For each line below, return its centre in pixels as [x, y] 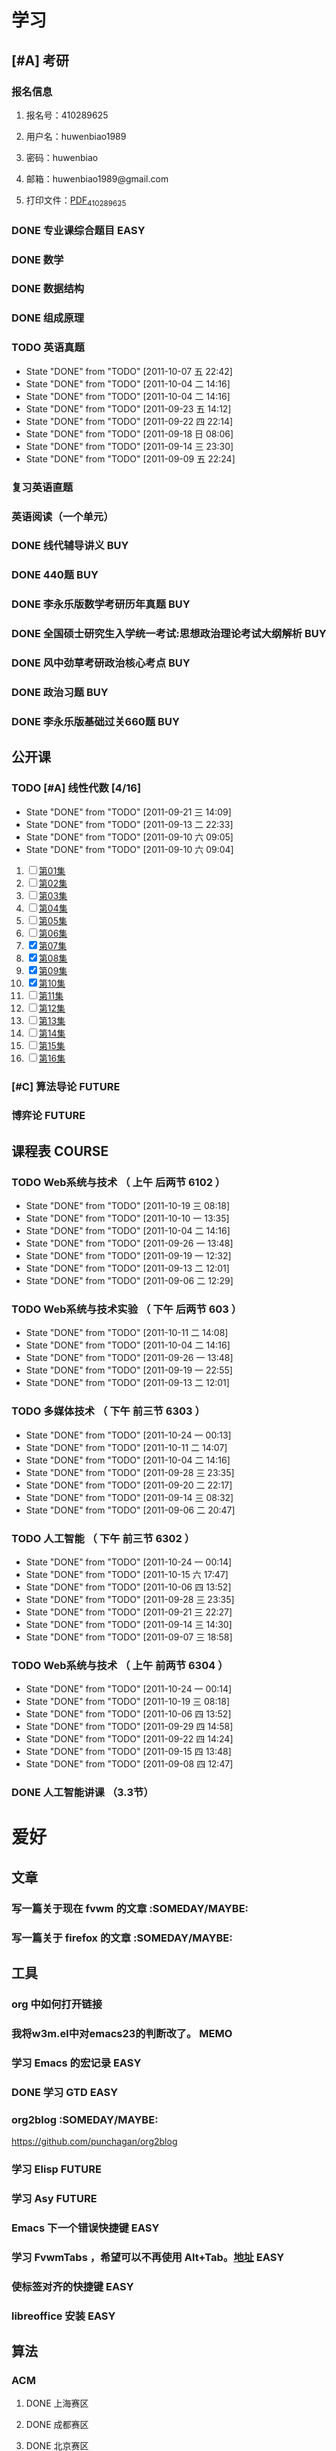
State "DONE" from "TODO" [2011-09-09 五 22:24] [130, 458]
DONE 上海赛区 [57, 2403]
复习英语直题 [42, 487]
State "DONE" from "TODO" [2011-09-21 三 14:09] [128, 812]
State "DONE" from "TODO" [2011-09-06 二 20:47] [130, 1510]
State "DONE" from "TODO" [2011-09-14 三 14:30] [129, 1625]
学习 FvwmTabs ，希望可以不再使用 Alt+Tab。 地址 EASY [148, 2257]
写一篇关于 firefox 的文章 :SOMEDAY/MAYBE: [122, 1938]
